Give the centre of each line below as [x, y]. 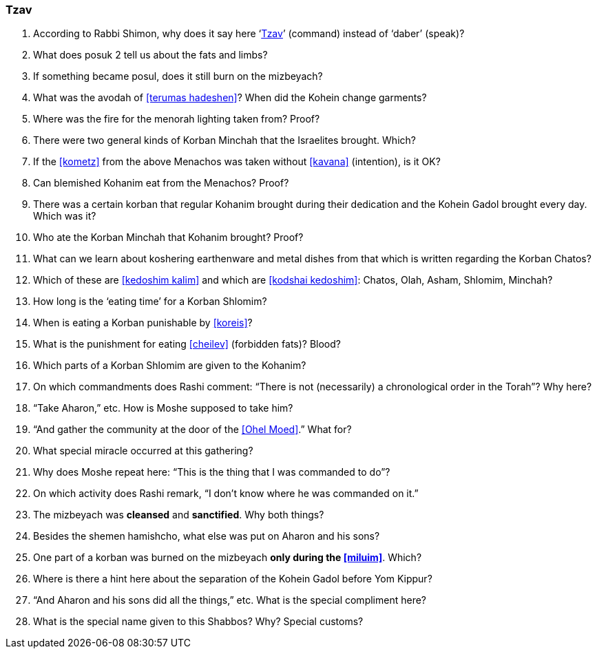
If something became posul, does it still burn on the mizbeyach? [178, 76]
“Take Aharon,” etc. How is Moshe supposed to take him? [163, 408]
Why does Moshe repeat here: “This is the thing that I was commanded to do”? [212, 472]
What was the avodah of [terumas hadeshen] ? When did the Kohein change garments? [230, 98]
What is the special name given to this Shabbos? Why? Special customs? [198, 622]
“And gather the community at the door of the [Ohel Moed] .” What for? [192, 430]
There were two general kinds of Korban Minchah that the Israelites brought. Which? [224, 140]
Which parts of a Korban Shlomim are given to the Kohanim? [170, 366]
